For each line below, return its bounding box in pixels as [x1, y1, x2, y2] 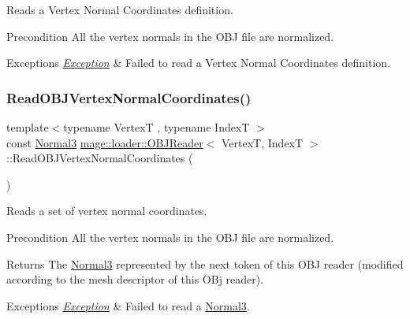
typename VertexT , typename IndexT [63, 119, 250, 135]
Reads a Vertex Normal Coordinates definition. [6, 2, 233, 17]
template [6, 119, 49, 135]
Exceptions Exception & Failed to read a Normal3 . [6, 297, 250, 313]
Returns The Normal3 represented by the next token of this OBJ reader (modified [6, 255, 404, 272]
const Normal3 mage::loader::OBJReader [6, 134, 203, 150]
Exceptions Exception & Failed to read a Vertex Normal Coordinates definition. [6, 54, 391, 71]
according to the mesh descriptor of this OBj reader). [6, 271, 264, 287]
